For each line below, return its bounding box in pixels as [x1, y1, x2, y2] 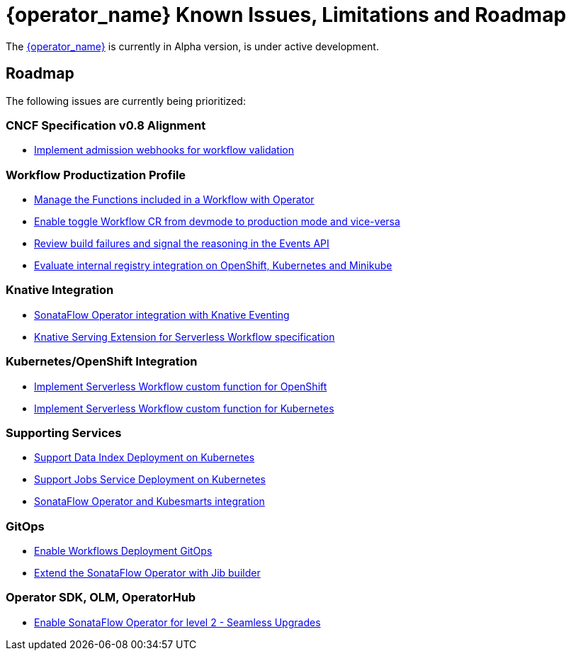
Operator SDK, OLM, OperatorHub [6, 590, 196, 605]
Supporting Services [6, 425, 122, 440]
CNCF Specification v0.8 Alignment [6, 118, 206, 132]
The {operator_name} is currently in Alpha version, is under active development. [6, 40, 379, 52]
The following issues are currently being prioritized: [6, 94, 246, 107]
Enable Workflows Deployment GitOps [34, 545, 213, 558]
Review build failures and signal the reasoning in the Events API [34, 237, 329, 250]
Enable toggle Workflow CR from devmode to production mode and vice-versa [34, 215, 400, 228]
